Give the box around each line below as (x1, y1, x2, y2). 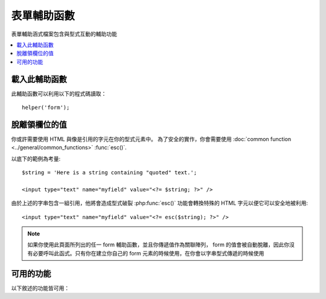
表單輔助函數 (11, 9, 75, 22)
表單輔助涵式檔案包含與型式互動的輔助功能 (11, 30, 117, 38)
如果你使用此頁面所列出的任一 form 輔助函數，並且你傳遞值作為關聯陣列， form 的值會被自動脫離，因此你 (27, 241, 290, 248)
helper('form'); (22, 104, 70, 111)
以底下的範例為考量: (11, 155, 61, 162)
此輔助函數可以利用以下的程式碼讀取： (11, 90, 107, 97)
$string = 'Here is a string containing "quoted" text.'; (22, 169, 197, 176)
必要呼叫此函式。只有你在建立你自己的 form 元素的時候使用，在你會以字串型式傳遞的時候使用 (32, 249, 264, 257)
